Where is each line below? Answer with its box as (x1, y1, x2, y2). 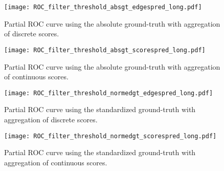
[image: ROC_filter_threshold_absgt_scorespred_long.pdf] (4, 46, 206, 54)
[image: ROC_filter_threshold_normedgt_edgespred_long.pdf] (4, 89, 213, 97)
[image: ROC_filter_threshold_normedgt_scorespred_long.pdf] (4, 132, 217, 140)
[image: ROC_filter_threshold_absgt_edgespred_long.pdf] (4, 4, 202, 11)
